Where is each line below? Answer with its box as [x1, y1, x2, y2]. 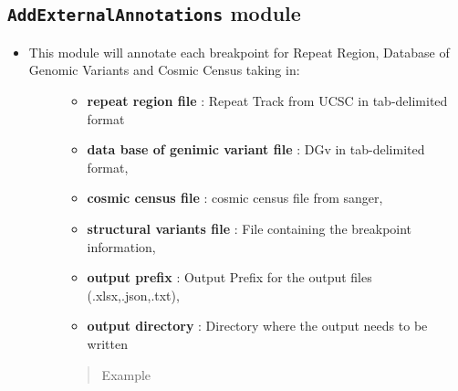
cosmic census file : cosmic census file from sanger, [87, 188, 383, 207]
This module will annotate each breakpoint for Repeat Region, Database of [28, 42, 450, 61]
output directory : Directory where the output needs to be [87, 316, 428, 335]
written [87, 333, 128, 353]
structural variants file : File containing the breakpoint [87, 218, 412, 238]
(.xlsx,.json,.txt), [87, 285, 180, 304]
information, [87, 237, 156, 256]
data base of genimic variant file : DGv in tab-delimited [87, 140, 425, 159]
